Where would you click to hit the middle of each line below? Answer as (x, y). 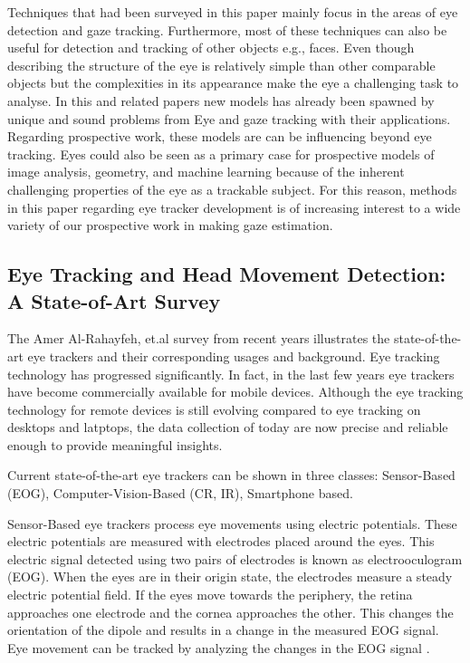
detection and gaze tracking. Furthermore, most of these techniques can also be (227, 29)
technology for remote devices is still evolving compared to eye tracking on (214, 409)
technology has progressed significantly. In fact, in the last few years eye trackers (231, 374)
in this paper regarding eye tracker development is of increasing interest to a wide (234, 207)
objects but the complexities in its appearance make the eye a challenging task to (233, 83)
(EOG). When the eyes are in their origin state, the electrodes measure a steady (230, 577)
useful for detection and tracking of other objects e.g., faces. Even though (211, 48)
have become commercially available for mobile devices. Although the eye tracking (235, 392)
